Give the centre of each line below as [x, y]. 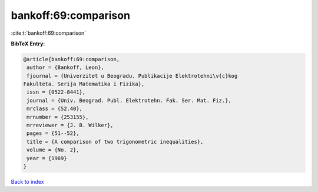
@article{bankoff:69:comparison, [72, 59]
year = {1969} [47, 158]
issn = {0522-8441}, [56, 92]
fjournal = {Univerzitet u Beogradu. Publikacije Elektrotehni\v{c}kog [132, 76]
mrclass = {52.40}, [54, 109]
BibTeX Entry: [28, 44]
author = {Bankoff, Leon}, [65, 67]
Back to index [27, 181]
